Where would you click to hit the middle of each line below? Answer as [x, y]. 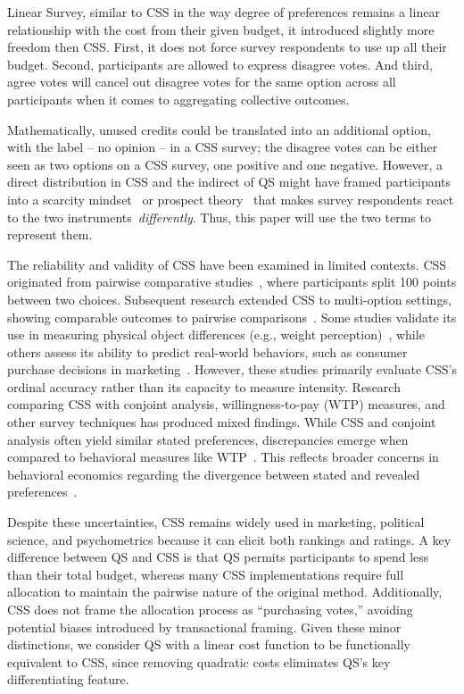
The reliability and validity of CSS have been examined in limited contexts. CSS [227, 264]
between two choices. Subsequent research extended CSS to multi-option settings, [229, 299]
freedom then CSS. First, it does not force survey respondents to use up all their [227, 47]
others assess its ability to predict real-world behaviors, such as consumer [207, 351]
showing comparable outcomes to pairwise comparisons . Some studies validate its [232, 317]
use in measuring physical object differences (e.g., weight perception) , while [216, 334]
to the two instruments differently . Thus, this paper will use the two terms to [219, 217]
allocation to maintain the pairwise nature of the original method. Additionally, [225, 592]
